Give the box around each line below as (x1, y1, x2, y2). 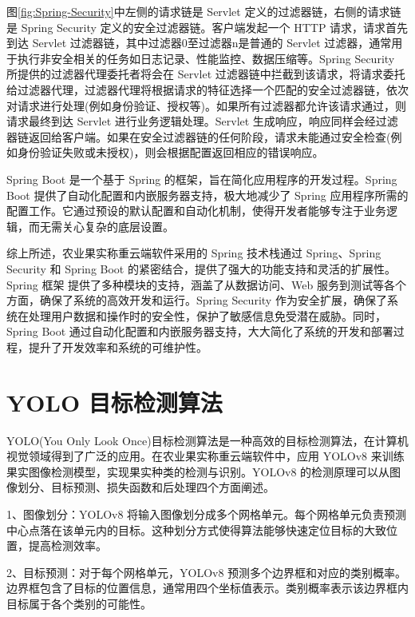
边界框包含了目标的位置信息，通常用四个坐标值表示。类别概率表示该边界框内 (6, 579, 409, 596)
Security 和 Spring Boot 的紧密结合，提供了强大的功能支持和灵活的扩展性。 (6, 260, 396, 277)
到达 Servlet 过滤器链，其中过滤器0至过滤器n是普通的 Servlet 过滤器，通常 (6, 34, 392, 51)
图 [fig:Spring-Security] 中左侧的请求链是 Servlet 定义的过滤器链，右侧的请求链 (6, 3, 401, 19)
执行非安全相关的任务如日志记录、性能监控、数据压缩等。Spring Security (17, 50, 395, 66)
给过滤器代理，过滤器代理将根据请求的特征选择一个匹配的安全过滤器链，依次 (6, 81, 409, 98)
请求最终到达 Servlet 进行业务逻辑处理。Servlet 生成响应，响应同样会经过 (6, 113, 387, 129)
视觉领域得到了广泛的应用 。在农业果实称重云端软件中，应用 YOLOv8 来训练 (6, 448, 405, 464)
